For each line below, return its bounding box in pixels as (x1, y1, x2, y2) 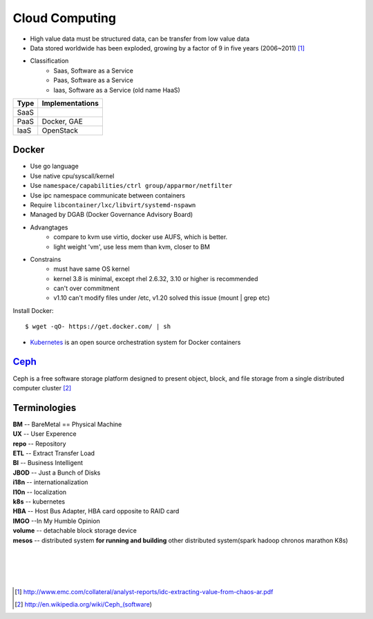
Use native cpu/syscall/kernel (30, 171, 115, 180)
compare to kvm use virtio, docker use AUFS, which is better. (53, 233, 228, 241)
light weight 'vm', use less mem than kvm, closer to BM (53, 242, 211, 251)
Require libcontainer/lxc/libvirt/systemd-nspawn (30, 200, 196, 209)
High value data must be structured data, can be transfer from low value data (30, 35, 250, 43)
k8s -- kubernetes (12, 497, 66, 506)
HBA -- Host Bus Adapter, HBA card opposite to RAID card (12, 507, 180, 515)
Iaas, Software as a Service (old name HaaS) (53, 86, 181, 94)
